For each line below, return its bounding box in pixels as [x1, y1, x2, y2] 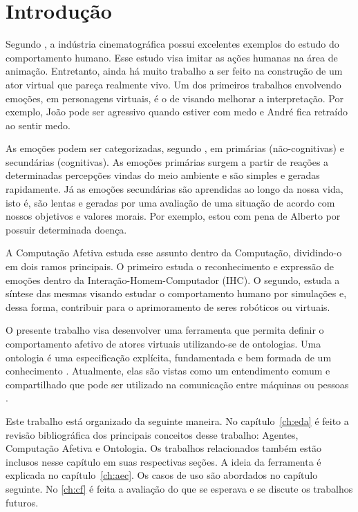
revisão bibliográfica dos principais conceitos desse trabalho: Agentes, [6, 427, 299, 442]
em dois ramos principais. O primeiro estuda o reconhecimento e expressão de [6, 259, 335, 274]
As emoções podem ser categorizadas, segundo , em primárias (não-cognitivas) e [6, 141, 344, 155]
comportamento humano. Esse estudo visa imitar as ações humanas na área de [6, 50, 338, 64]
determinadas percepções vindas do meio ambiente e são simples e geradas [6, 168, 320, 182]
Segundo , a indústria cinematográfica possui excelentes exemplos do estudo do [6, 37, 339, 51]
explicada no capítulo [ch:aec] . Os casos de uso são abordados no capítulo [6, 468, 318, 482]
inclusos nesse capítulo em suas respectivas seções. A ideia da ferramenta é [6, 454, 321, 468]
